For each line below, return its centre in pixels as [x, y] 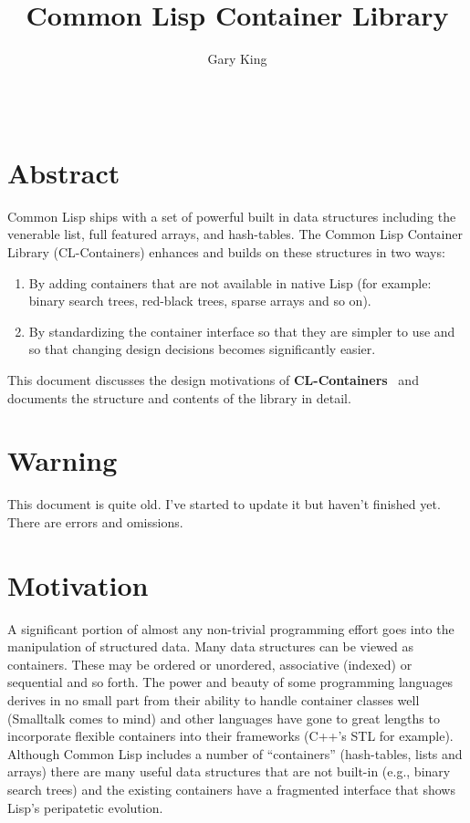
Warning [63, 460]
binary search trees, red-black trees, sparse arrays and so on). [200, 301]
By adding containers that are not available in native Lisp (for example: [230, 282]
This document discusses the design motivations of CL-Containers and [213, 380]
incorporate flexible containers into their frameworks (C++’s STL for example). [230, 736]
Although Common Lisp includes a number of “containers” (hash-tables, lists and [235, 753]
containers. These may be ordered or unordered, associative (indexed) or [210, 664]
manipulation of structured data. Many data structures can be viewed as [210, 646]
